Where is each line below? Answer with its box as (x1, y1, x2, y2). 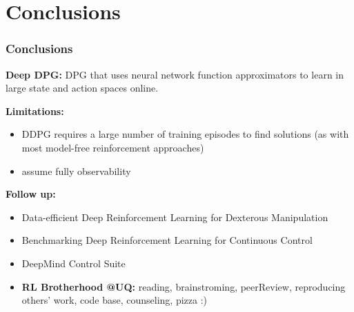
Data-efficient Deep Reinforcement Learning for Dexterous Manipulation (21, 209, 328, 224)
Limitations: (6, 103, 64, 118)
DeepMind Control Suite (21, 256, 126, 270)
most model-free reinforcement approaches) (21, 140, 204, 154)
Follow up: (6, 187, 56, 201)
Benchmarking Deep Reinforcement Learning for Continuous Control (21, 233, 313, 247)
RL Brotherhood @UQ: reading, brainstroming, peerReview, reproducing (21, 279, 346, 293)
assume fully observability (21, 163, 131, 178)
